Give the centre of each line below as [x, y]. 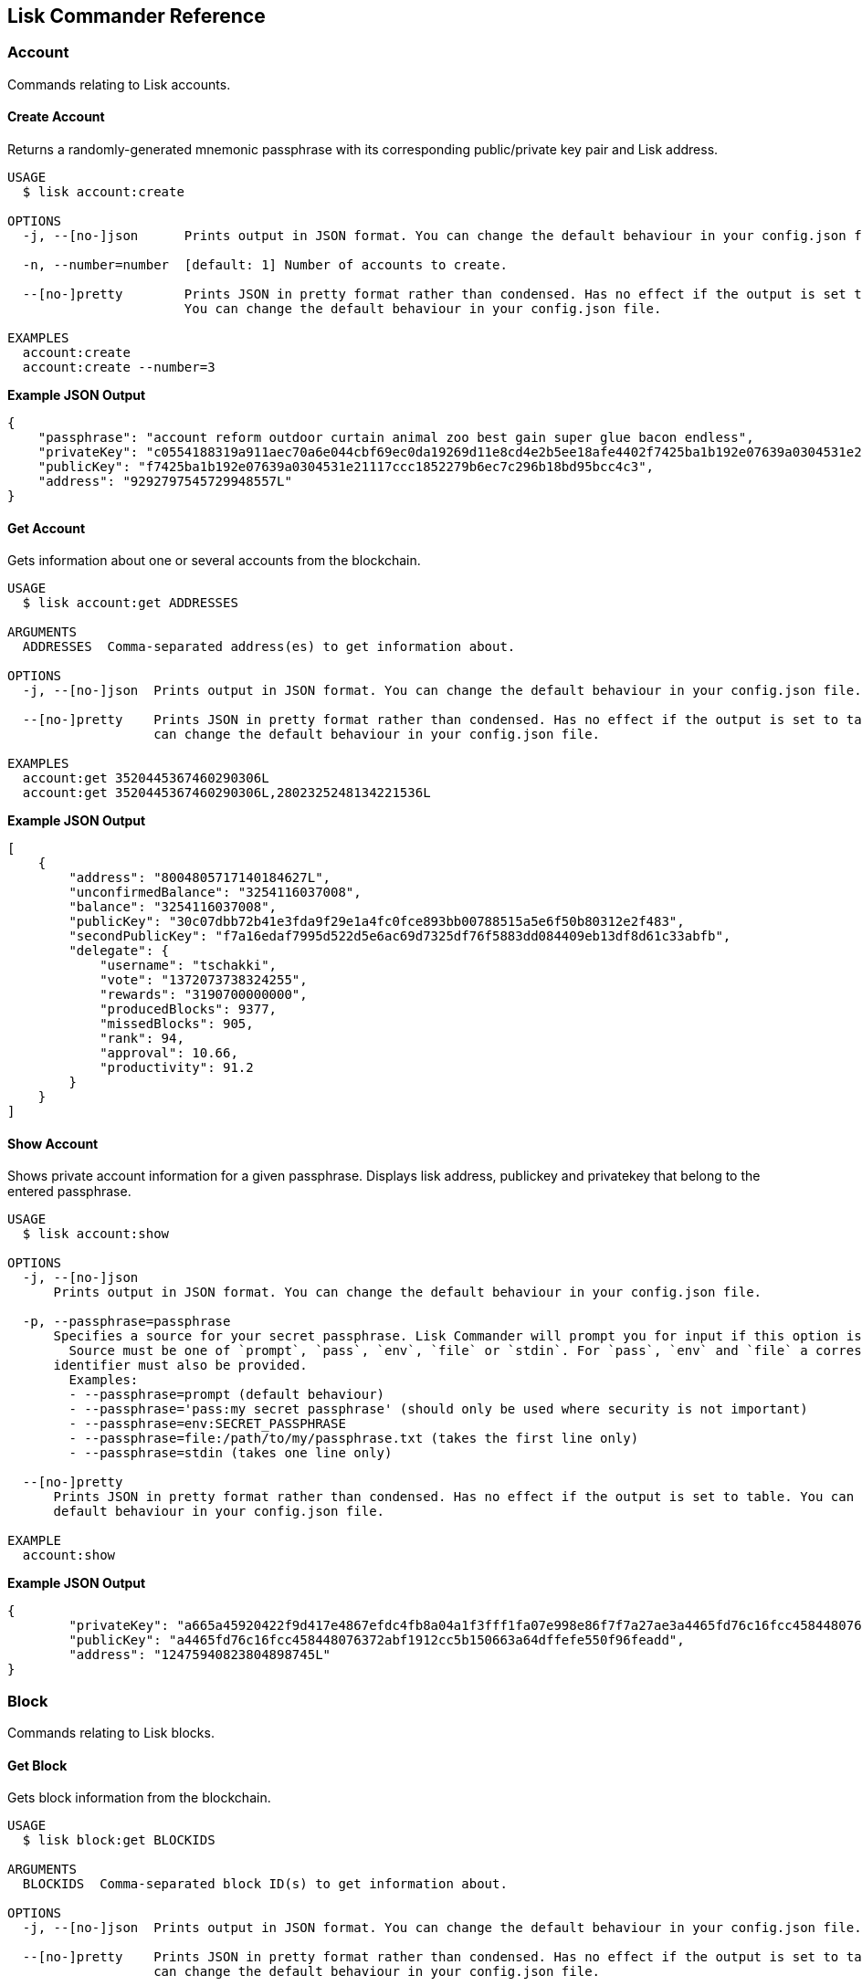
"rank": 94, [142, 1039]
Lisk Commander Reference [137, 16]
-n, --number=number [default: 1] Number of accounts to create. [265, 265]
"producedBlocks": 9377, [189, 1009]
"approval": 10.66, [169, 1053]
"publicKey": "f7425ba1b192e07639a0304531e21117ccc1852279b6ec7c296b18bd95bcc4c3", [346, 467]
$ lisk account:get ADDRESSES [130, 603]
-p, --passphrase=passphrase [126, 1322]
